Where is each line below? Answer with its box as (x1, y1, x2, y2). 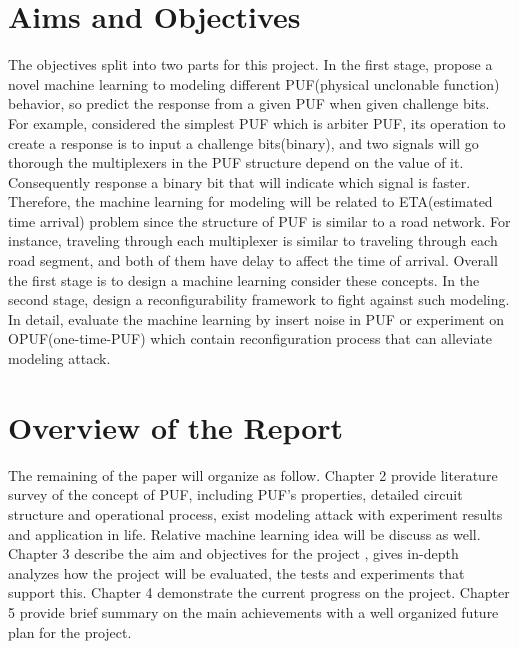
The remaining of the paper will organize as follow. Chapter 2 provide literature (8, 464, 498, 485)
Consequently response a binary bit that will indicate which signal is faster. (8, 171, 471, 192)
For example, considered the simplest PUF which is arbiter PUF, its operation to (8, 112, 506, 133)
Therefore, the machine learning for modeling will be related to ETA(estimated (8, 191, 493, 212)
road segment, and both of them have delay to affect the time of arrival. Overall (8, 250, 498, 271)
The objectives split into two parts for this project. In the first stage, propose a (8, 54, 493, 75)
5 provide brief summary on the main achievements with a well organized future (8, 601, 499, 622)
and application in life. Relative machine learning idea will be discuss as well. (8, 523, 481, 544)
